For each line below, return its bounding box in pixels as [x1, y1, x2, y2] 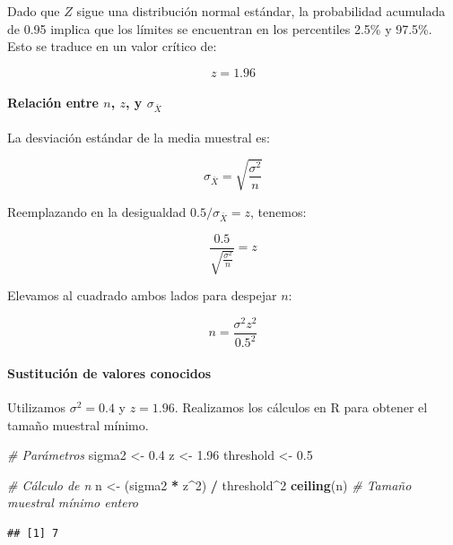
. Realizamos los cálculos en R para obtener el [174, 397, 428, 416]
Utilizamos [7, 397, 66, 416]
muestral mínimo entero [7, 493, 139, 512]
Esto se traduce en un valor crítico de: [7, 37, 217, 56]
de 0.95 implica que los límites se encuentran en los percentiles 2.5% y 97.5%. [7, 19, 432, 38]
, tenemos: [250, 202, 307, 221]
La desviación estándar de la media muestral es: [7, 127, 270, 146]
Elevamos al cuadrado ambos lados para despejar [7, 286, 277, 305]
